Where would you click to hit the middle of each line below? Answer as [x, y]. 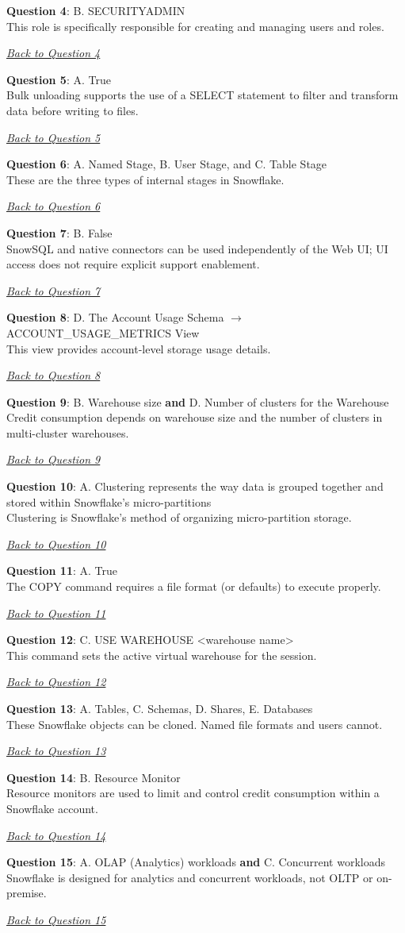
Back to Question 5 [53, 137]
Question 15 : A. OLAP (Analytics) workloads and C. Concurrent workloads [196, 862]
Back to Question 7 [53, 290]
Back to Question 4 [53, 53]
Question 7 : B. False [59, 232]
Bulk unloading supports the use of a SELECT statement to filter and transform [202, 95]
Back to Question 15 [56, 919]
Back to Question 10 [56, 544]
